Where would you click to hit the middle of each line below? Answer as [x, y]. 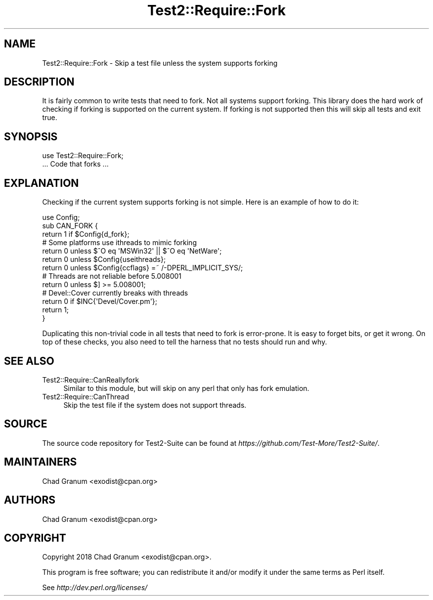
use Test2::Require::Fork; [83, 156]
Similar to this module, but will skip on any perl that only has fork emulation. [186, 388]
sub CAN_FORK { [70, 226]
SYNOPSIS [31, 136]
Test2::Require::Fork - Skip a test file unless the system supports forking [160, 63]
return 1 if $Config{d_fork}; [86, 234]
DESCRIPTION [39, 82]
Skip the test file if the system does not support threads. [155, 405]
